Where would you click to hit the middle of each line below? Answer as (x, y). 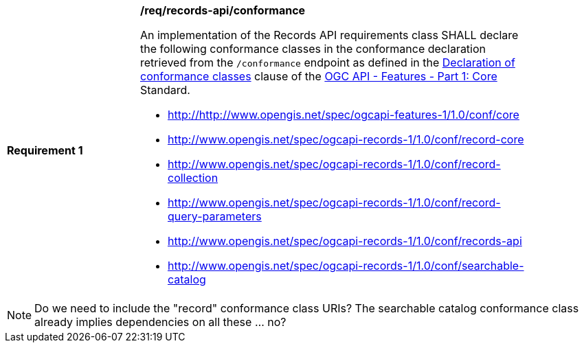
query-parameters (215, 216)
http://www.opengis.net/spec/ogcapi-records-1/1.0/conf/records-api (345, 241)
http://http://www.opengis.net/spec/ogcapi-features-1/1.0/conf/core (344, 115)
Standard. (165, 90)
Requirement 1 (45, 150)
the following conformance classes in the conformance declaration (313, 49)
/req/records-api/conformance (223, 10)
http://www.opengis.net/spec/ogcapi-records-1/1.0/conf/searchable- (346, 266)
